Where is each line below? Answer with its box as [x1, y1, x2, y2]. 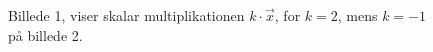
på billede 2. [8, 24, 83, 45]
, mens [337, 5, 378, 25]
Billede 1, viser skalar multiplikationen [8, 5, 245, 25]
